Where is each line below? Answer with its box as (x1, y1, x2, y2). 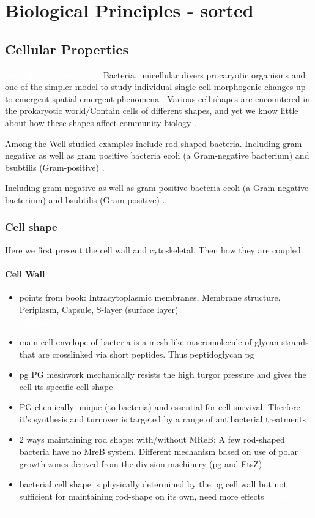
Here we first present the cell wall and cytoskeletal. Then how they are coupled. (5, 243, 303, 256)
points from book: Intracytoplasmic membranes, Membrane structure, (19, 291, 281, 304)
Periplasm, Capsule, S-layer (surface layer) (19, 302, 179, 315)
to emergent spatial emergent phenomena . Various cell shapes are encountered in (5, 92, 311, 105)
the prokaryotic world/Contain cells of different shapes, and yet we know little (5, 104, 298, 117)
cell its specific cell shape (19, 380, 113, 392)
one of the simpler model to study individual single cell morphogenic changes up (5, 80, 306, 93)
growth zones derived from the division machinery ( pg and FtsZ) (19, 457, 262, 470)
